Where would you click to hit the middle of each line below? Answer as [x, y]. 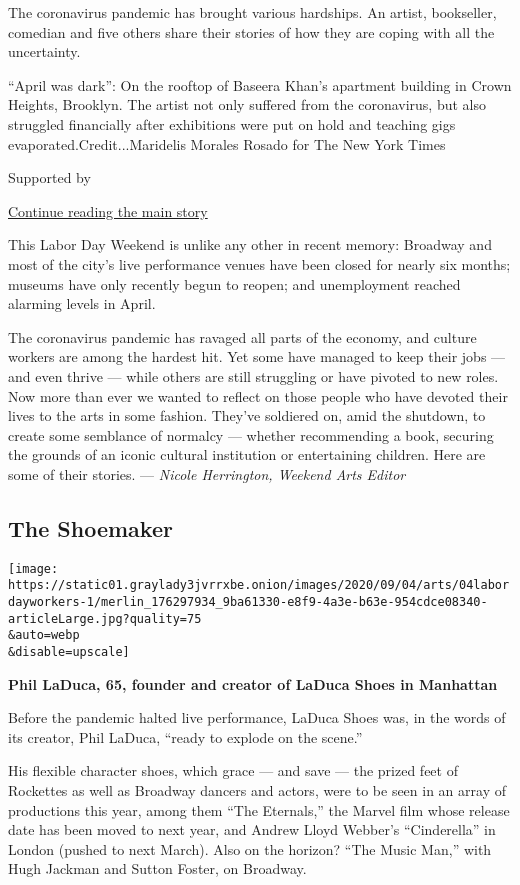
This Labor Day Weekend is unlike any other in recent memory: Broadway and [250, 244]
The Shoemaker [90, 527]
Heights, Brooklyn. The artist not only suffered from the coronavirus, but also [247, 104]
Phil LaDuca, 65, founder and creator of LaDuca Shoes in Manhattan [253, 683]
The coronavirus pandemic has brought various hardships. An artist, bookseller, [252, 12]
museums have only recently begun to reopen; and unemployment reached [234, 283]
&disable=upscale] [69, 651]
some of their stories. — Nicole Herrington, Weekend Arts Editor [207, 473]
